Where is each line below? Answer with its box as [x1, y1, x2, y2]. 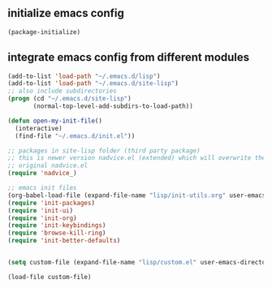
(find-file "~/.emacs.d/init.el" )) [15, 131, 136, 140]
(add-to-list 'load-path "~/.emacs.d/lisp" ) [7, 72, 161, 80]
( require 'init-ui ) [7, 206, 74, 214]
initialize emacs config [7, 6, 125, 20]
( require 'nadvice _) [7, 170, 78, 178]
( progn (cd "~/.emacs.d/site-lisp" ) [7, 95, 132, 103]
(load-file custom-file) [7, 273, 92, 281]
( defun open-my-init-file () [7, 117, 103, 125]
